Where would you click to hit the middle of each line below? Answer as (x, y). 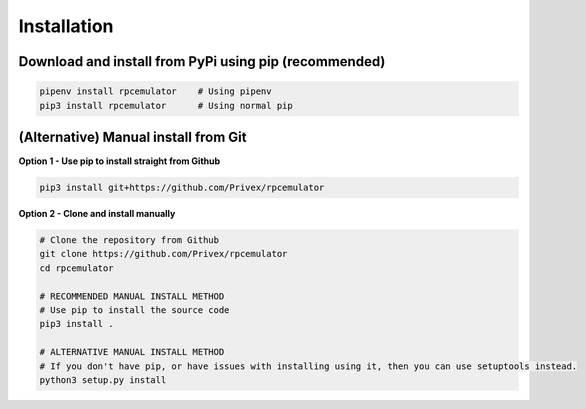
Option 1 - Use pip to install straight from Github (119, 161)
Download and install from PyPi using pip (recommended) (202, 61)
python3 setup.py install (103, 379)
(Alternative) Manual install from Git (132, 136)
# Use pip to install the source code (134, 309)
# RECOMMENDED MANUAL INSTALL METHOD (132, 296)
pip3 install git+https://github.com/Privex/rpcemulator (182, 188)
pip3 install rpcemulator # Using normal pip (166, 105)
